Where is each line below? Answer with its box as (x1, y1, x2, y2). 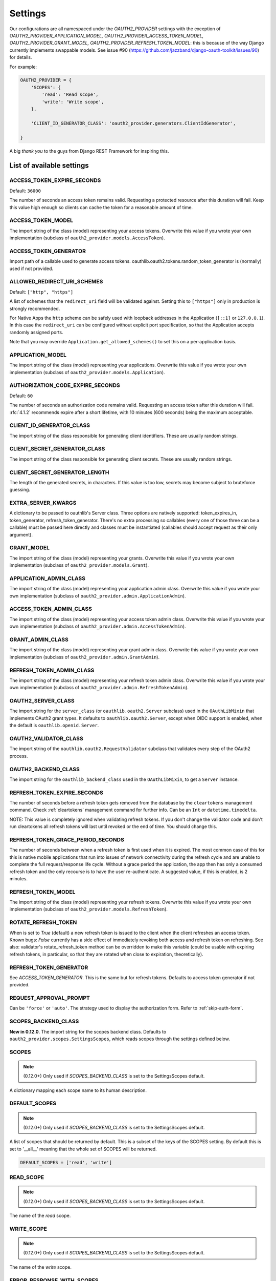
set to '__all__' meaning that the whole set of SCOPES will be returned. (9, 1146, 157, 1152)
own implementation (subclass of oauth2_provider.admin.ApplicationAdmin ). (9, 592, 186, 599)
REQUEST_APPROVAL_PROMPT (9, 995, 90, 1002)
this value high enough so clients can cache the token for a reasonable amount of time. (9, 204, 193, 210)
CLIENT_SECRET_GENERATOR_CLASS (9, 445, 105, 452)
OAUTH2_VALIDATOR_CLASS (9, 735, 84, 742)
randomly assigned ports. (9, 329, 63, 335)
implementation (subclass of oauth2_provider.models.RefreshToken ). (9, 906, 168, 912)
